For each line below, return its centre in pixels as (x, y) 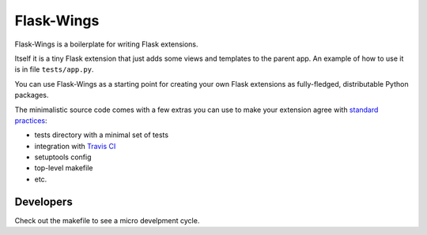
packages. (32, 95)
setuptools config (63, 157)
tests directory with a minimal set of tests (102, 135)
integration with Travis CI (75, 146)
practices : (31, 120)
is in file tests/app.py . (54, 69)
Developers (43, 201)
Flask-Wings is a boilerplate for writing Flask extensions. (106, 44)
